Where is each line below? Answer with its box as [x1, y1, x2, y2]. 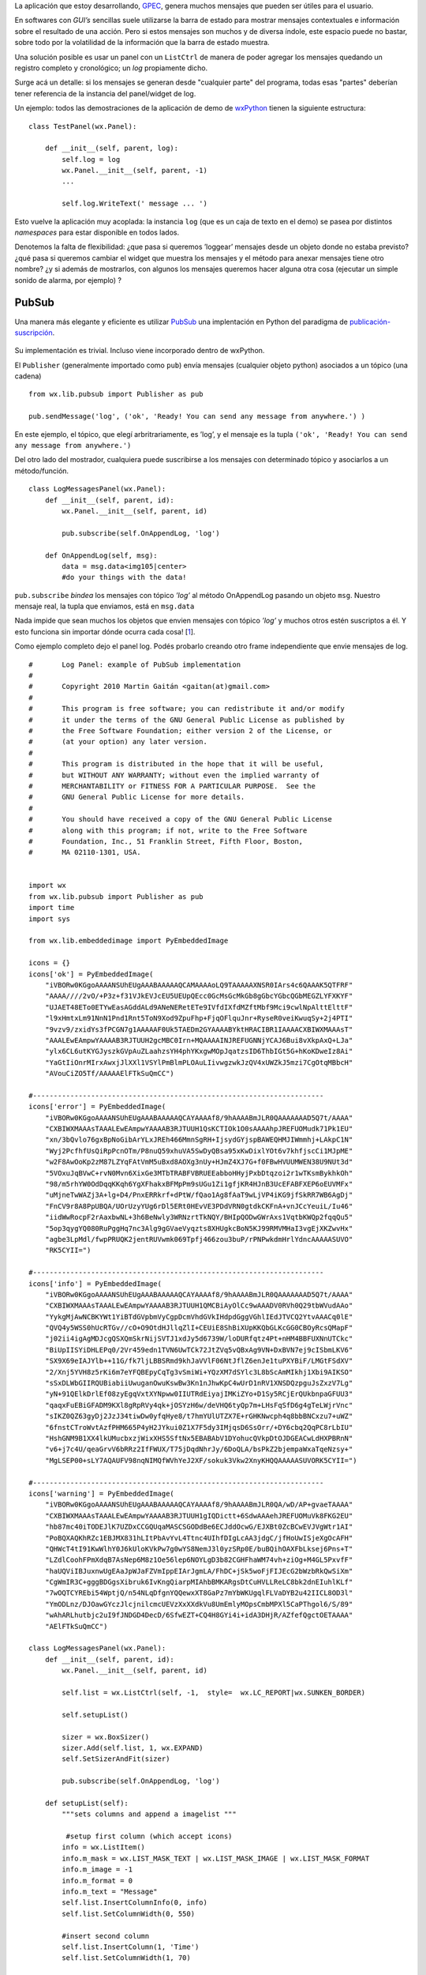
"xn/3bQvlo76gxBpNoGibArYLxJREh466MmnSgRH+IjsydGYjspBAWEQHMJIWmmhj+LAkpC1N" [44, 1135, 353, 1145]
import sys [28, 914, 71, 924]
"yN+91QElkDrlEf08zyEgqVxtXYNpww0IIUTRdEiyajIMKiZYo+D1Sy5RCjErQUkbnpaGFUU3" [44, 1390, 353, 1398]
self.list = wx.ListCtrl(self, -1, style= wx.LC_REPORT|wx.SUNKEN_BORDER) [62, 1687, 366, 1697]
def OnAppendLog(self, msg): [44, 551, 158, 560]
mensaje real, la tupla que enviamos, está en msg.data [14, 601, 195, 611]
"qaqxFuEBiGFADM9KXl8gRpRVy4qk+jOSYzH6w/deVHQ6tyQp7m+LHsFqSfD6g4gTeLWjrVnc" [44, 1401, 353, 1409]
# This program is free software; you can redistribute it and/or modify [28, 704, 345, 713]
